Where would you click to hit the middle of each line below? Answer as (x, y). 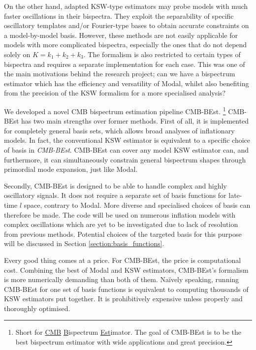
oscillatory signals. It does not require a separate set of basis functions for (115, 195)
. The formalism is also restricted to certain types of (162, 54)
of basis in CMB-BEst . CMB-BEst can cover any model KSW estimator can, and (127, 149)
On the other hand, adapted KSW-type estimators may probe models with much (126, 6)
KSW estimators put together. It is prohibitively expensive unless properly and (123, 299)
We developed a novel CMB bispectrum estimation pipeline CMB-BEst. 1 (115, 110)
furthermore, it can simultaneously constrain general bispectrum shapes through (125, 159)
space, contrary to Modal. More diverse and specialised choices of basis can (137, 205)
